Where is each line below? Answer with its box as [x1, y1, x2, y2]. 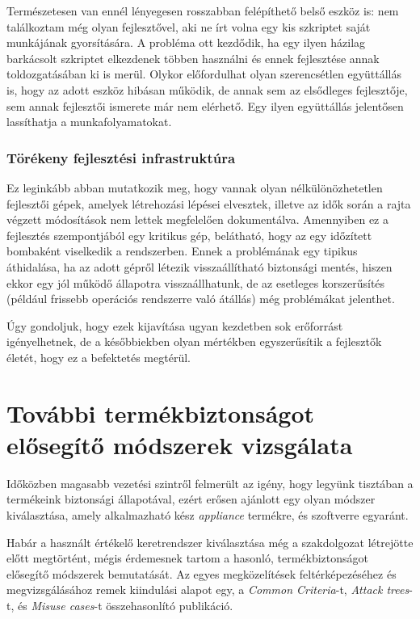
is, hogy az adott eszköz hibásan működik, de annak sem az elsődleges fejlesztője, [6, 81, 408, 98]
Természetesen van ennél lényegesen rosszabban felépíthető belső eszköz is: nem [6, 2, 399, 19]
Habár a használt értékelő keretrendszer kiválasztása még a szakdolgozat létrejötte [6, 533, 414, 550]
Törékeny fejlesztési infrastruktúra [6, 147, 236, 167]
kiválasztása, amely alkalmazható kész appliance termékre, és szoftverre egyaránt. [6, 507, 409, 523]
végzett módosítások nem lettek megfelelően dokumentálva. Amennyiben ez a [6, 211, 388, 228]
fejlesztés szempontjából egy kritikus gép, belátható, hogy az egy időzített [6, 226, 372, 243]
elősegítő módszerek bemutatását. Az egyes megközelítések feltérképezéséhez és [6, 565, 397, 582]
